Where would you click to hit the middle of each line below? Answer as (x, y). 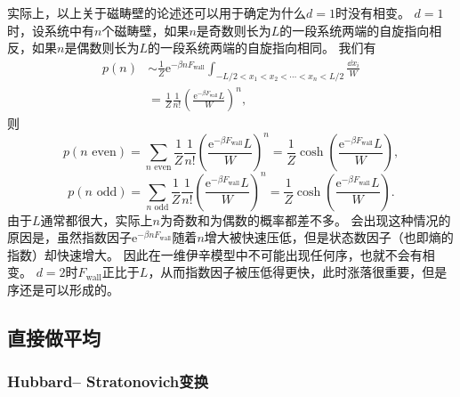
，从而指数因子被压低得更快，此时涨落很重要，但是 (298, 272)
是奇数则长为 (234, 30)
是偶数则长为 (102, 48)
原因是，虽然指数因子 (69, 237)
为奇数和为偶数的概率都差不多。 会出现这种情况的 (305, 219)
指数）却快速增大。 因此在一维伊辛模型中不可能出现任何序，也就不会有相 (221, 254)
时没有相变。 (372, 12)
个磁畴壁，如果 (145, 30)
